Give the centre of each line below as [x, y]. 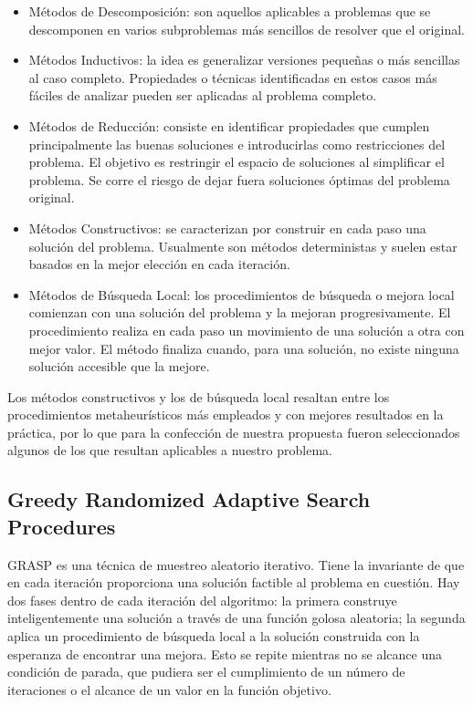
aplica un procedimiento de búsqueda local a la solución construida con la [214, 636]
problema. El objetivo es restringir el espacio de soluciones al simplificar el [236, 162]
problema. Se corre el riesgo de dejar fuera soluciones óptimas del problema [239, 179]
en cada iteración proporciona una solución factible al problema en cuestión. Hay [234, 582]
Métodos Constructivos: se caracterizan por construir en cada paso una [227, 228]
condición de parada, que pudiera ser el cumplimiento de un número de [206, 672]
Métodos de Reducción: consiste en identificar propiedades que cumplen [229, 125]
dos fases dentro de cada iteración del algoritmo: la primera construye [202, 600]
